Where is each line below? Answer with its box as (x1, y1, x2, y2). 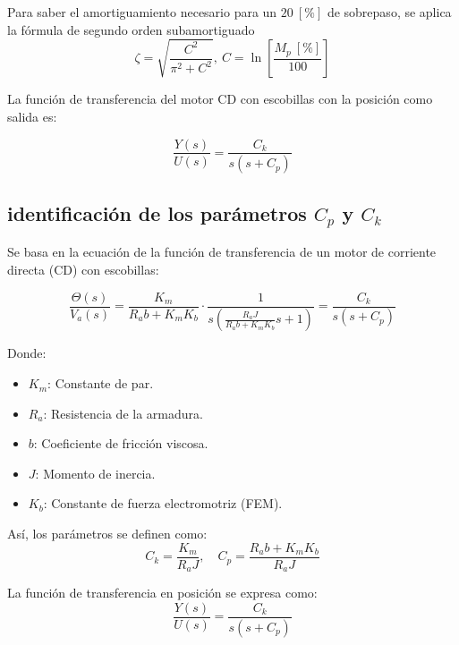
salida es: (7, 106, 57, 125)
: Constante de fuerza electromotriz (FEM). (43, 494, 283, 513)
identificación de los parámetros (7, 199, 307, 226)
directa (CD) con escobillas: (7, 259, 159, 278)
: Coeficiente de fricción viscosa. (33, 434, 208, 453)
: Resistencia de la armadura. (43, 403, 203, 422)
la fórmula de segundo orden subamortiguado (7, 20, 255, 38)
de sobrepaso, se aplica (327, 3, 452, 21)
